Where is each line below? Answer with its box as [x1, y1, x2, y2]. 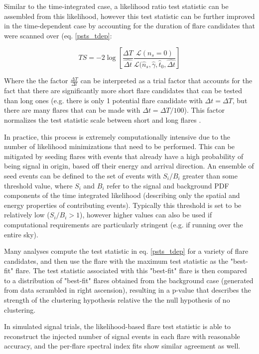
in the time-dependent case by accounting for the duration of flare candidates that [4, 20, 255, 31]
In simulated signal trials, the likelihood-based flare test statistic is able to [4, 321, 231, 332]
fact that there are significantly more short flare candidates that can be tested [4, 85, 243, 96]
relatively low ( [4, 209, 50, 220]
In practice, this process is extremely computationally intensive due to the [4, 131, 230, 142]
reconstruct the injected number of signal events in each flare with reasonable [4, 331, 240, 341]
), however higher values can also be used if [80, 209, 212, 220]
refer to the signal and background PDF [107, 180, 229, 190]
